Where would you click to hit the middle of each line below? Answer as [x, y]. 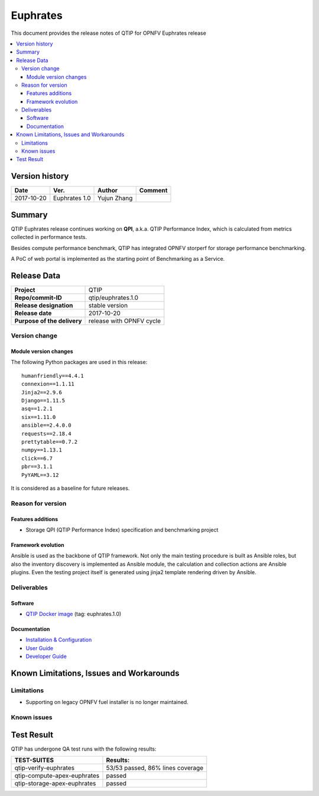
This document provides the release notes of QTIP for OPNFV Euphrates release [109, 33]
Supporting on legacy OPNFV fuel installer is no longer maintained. [107, 702]
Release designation [44, 305]
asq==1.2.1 [37, 409]
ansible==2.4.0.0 [46, 425]
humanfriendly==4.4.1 [53, 376]
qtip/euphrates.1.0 [114, 297]
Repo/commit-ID [38, 297]
